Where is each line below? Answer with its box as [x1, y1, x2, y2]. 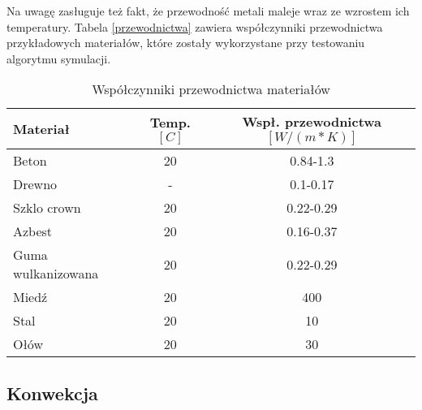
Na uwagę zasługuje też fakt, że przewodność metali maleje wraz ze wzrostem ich [6, 2, 410, 19]
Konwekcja [6, 380, 98, 405]
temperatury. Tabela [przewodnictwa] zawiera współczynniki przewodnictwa [6, 18, 383, 35]
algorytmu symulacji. [6, 50, 111, 67]
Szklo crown [13, 198, 81, 218]
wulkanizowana [13, 264, 99, 283]
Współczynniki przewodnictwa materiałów [92, 80, 330, 99]
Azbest [13, 222, 53, 241]
